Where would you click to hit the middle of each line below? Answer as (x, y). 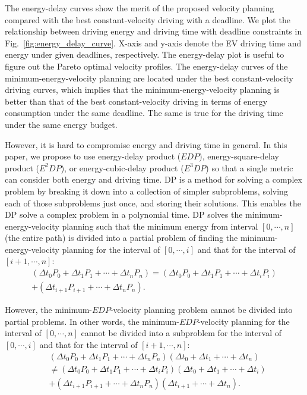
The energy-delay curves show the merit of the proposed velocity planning (140, 8)
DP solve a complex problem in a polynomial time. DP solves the (124, 214)
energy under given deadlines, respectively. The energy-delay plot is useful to (145, 54)
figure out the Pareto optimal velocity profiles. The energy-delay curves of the (146, 66)
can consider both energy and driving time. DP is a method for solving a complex (153, 179)
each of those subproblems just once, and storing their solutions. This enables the (153, 203)
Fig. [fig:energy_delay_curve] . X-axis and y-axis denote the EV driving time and (153, 43)
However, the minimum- (49, 310)
